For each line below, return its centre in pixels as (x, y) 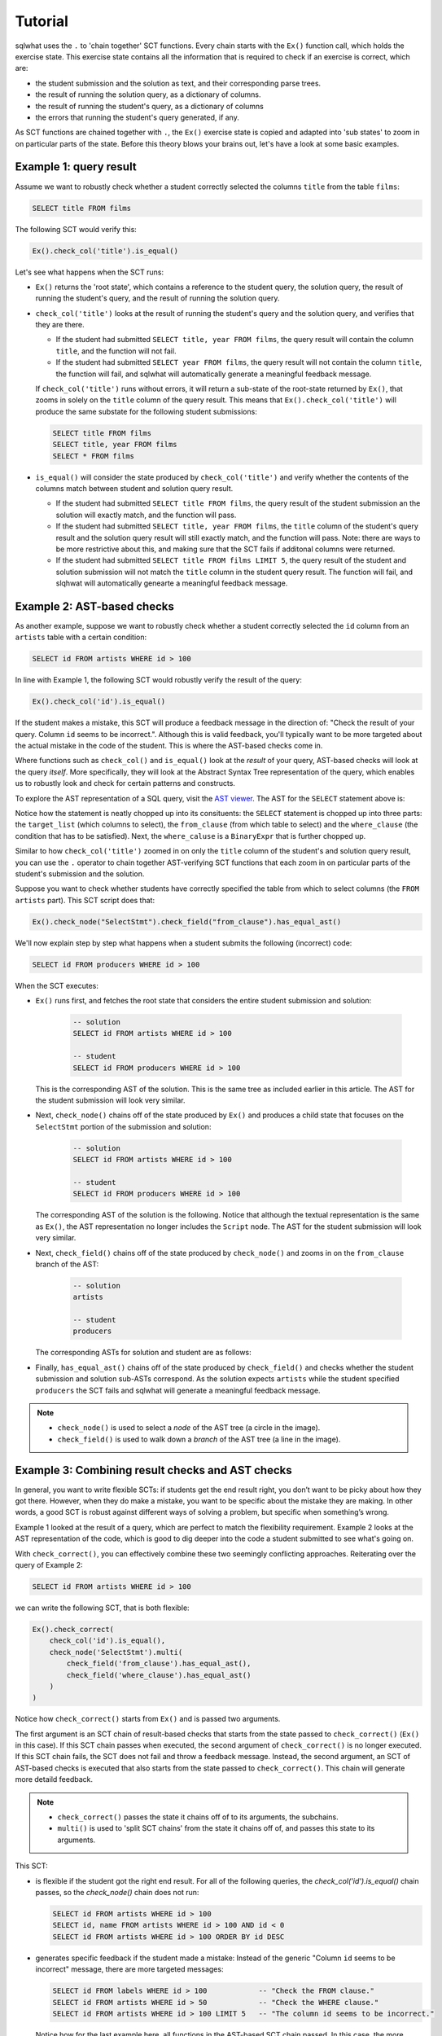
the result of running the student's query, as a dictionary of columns (150, 106)
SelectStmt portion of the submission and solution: (123, 1126)
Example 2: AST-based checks (94, 606)
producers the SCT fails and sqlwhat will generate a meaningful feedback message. (178, 1390)
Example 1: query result (76, 167)
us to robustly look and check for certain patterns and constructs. (125, 783)
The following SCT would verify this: (76, 229)
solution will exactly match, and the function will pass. (146, 515)
